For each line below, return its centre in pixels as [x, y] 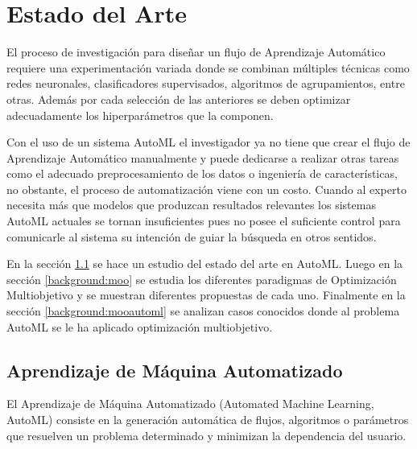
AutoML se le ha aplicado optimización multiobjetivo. [140, 326]
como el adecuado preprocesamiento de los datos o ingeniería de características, [202, 173]
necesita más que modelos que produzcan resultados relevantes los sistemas [191, 205]
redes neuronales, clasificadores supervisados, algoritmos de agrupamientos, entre [206, 83]
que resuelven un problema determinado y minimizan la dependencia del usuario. [206, 435]
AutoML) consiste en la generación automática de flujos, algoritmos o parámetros [208, 420]
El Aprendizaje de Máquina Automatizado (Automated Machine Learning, [190, 404]
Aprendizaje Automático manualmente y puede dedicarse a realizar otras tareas [203, 157]
